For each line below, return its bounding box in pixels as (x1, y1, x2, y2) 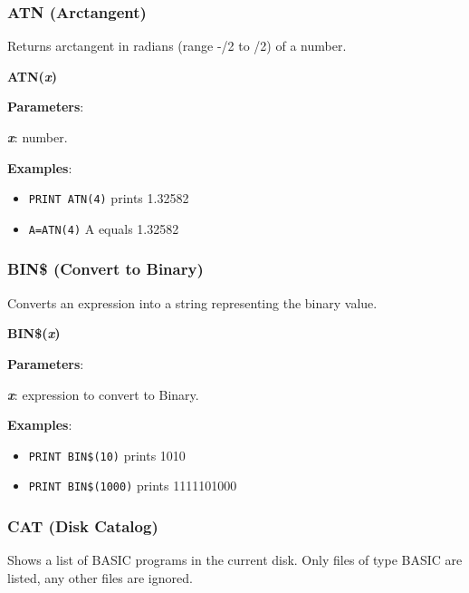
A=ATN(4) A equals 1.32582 (28, 219, 179, 238)
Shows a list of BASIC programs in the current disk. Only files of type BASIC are (7, 550, 463, 569)
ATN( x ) (7, 66, 58, 85)
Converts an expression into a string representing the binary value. (7, 293, 378, 312)
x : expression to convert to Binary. (7, 384, 199, 403)
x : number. (7, 128, 68, 146)
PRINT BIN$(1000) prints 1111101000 (28, 476, 237, 495)
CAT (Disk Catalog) (7, 514, 158, 537)
